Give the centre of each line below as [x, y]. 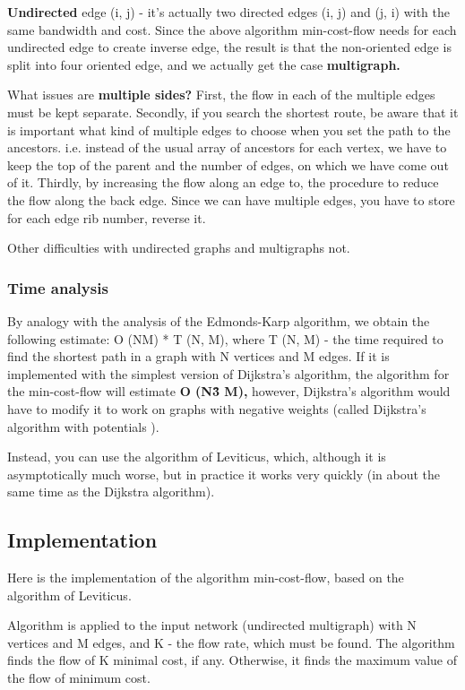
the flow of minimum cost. [79, 678]
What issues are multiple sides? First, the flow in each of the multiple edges [221, 95]
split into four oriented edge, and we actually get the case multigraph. [204, 64]
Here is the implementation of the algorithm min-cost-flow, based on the [206, 578]
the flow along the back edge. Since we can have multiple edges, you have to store [231, 199]
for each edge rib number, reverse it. [107, 217]
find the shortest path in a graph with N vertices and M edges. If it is [198, 356]
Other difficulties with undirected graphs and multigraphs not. [179, 248]
